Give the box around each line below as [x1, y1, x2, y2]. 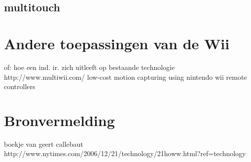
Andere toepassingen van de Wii [4, 33, 230, 53]
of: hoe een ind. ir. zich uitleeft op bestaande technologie [4, 62, 175, 72]
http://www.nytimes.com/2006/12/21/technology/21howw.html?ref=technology [4, 148, 246, 159]
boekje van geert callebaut [4, 138, 83, 149]
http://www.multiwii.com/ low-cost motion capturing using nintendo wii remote [4, 71, 247, 82]
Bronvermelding [4, 110, 115, 130]
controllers [4, 81, 36, 92]
